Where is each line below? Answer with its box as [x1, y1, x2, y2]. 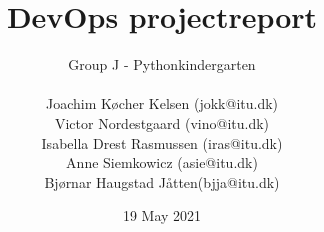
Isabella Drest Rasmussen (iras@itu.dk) [41, 132, 283, 153]
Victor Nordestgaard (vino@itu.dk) [54, 112, 270, 133]
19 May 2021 [122, 205, 202, 226]
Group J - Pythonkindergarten [68, 54, 256, 75]
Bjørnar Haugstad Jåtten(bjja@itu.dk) [44, 171, 280, 192]
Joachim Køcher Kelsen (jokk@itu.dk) [45, 93, 279, 114]
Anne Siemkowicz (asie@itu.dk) [66, 152, 258, 173]
